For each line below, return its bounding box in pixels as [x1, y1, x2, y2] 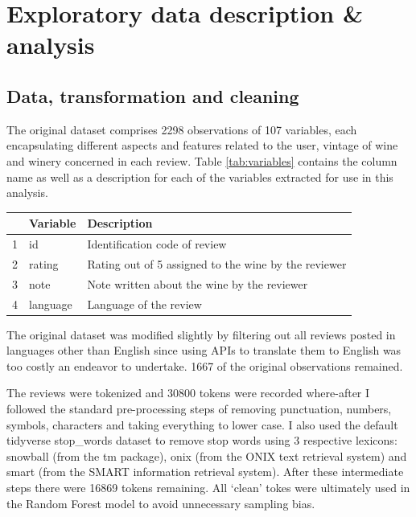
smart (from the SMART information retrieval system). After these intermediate [6, 463, 404, 480]
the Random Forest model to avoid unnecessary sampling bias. [6, 494, 315, 511]
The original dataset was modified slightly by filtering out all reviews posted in [6, 326, 396, 343]
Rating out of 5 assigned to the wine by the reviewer [87, 255, 347, 272]
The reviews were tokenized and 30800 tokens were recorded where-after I [6, 384, 370, 401]
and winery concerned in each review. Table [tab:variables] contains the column [6, 152, 397, 169]
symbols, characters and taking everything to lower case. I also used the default [6, 416, 398, 433]
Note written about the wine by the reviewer [87, 275, 308, 292]
